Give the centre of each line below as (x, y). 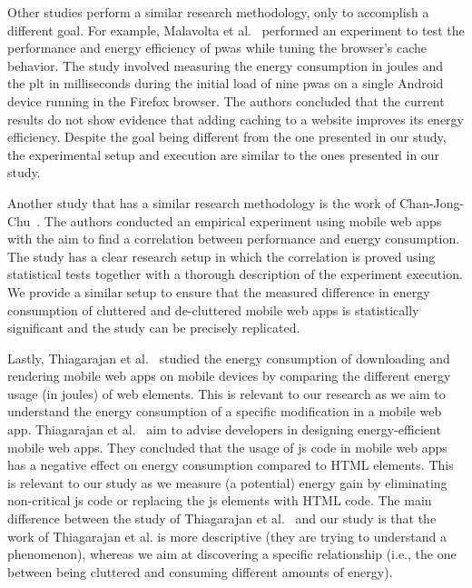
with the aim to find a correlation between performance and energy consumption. (234, 239)
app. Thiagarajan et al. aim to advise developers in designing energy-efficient (224, 429)
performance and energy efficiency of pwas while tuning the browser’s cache (217, 48)
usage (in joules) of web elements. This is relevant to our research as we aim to (226, 393)
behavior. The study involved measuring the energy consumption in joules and (225, 65)
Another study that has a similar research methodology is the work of (202, 202)
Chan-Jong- (432, 202)
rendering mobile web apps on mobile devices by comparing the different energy (229, 376)
